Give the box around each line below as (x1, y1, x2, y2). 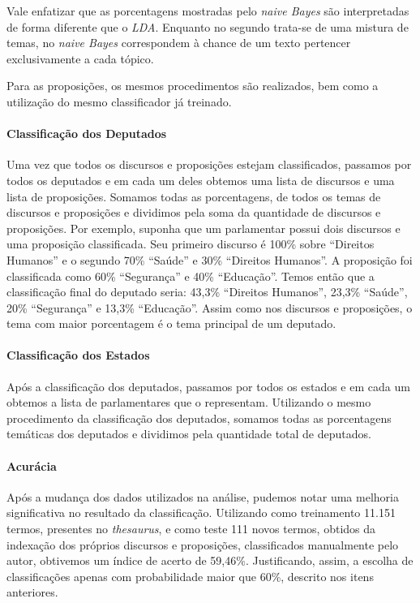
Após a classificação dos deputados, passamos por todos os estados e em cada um (6, 377, 410, 394)
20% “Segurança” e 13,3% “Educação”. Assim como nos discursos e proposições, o (6, 299, 413, 316)
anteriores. (6, 584, 58, 601)
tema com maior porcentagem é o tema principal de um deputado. (6, 315, 336, 332)
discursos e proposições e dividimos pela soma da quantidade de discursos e (6, 204, 381, 221)
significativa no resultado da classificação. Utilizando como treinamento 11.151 (6, 504, 396, 521)
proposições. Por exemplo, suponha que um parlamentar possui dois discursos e (6, 219, 401, 236)
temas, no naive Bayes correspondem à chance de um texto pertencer (6, 34, 351, 51)
